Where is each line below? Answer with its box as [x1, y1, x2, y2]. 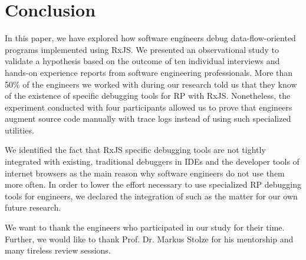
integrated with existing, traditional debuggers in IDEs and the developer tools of [5, 155, 300, 168]
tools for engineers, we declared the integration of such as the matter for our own [5, 189, 298, 202]
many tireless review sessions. [5, 244, 111, 256]
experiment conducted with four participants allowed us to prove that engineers [5, 101, 292, 113]
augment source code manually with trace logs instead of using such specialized [5, 112, 291, 125]
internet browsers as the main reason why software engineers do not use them [5, 166, 285, 179]
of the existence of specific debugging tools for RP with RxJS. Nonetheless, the [5, 89, 291, 102]
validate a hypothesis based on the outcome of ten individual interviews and [5, 55, 280, 67]
